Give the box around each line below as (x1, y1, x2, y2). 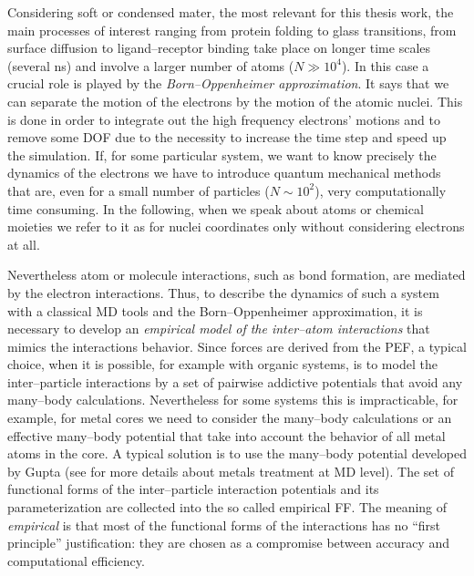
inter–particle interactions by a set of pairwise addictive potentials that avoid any (7, 372, 463, 391)
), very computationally (314, 180, 447, 200)
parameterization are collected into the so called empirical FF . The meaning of (7, 498, 448, 517)
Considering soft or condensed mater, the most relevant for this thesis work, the (7, 3, 454, 21)
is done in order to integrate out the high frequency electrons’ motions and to (7, 109, 440, 129)
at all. (7, 234, 40, 253)
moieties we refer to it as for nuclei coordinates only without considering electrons (7, 217, 465, 236)
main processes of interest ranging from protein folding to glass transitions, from (7, 20, 457, 39)
